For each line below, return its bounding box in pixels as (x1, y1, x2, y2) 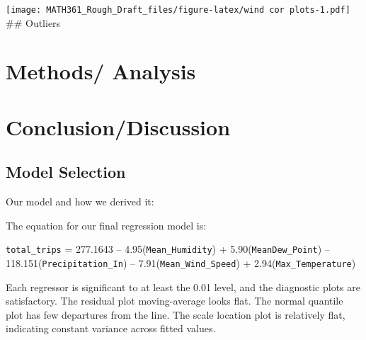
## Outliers (6, 15, 61, 30)
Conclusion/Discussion (6, 112, 231, 141)
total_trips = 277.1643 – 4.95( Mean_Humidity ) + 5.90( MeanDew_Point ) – (6, 242, 330, 256)
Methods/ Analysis (6, 57, 196, 86)
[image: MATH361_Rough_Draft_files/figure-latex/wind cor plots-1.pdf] (6, 5, 350, 15)
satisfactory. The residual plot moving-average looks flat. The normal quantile (6, 293, 343, 308)
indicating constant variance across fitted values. (6, 321, 216, 336)
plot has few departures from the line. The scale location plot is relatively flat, (6, 307, 345, 322)
